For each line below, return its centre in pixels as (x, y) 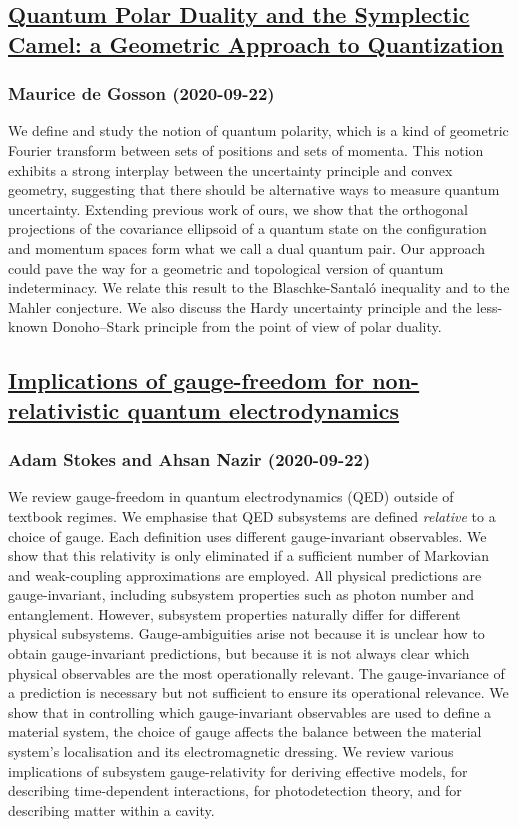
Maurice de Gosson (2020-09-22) (141, 93)
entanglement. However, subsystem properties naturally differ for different (234, 613)
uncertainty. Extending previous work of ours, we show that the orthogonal (238, 208)
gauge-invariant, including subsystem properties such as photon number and (241, 594)
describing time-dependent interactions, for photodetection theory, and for (235, 790)
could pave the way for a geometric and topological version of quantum (226, 267)
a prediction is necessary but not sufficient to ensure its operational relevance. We (258, 692)
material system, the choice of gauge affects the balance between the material (245, 731)
